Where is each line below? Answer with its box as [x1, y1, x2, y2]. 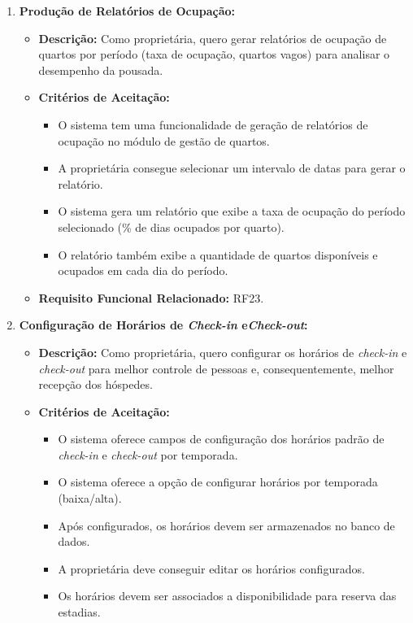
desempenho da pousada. [38, 61, 163, 78]
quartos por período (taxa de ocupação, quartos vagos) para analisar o [38, 46, 390, 63]
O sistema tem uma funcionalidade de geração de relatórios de [58, 115, 368, 133]
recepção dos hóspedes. [38, 376, 153, 393]
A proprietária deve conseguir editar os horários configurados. [58, 560, 365, 577]
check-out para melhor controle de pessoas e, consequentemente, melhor [38, 359, 394, 377]
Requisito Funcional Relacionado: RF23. [38, 289, 264, 306]
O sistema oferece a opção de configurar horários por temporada [58, 473, 378, 490]
